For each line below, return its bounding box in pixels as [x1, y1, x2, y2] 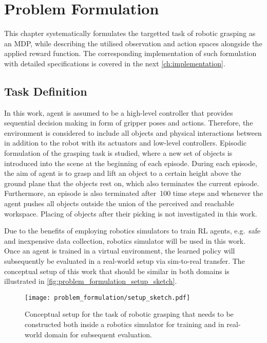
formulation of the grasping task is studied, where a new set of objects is [4, 148, 233, 158]
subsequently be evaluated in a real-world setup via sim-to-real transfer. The [4, 256, 245, 266]
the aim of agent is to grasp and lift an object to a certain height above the [4, 168, 241, 178]
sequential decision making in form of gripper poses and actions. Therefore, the [4, 117, 253, 128]
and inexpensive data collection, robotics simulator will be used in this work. [4, 235, 245, 246]
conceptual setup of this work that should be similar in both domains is [4, 265, 230, 276]
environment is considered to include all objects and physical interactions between [4, 127, 262, 138]
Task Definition [4, 83, 87, 99]
